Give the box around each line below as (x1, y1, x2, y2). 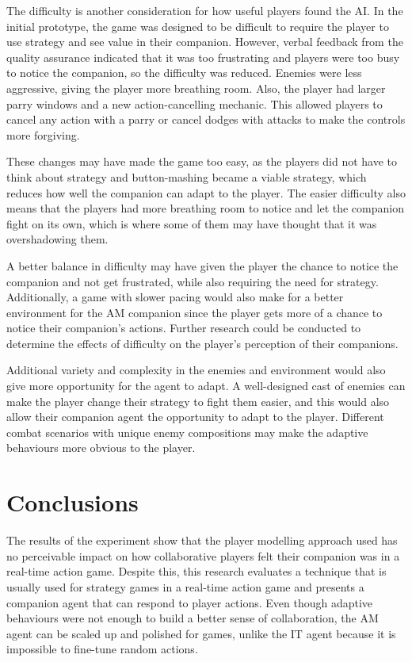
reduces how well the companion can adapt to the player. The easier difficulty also (6, 184, 406, 201)
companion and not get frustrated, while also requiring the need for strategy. (6, 273, 379, 289)
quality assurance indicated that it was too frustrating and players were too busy (6, 48, 400, 65)
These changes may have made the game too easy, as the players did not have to (6, 153, 398, 170)
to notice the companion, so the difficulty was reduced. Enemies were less (6, 64, 362, 81)
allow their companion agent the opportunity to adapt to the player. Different (6, 408, 384, 425)
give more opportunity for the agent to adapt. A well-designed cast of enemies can (6, 377, 406, 394)
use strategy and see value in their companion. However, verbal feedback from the (6, 33, 403, 50)
